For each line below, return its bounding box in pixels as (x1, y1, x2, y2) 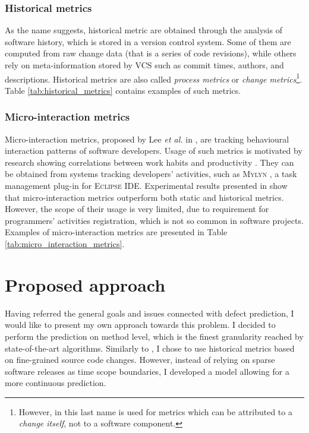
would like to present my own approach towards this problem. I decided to (5, 318, 276, 331)
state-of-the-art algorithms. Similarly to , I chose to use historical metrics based (5, 342, 295, 354)
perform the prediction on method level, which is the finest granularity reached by (5, 330, 304, 342)
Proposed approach (5, 272, 166, 296)
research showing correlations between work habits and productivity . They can (5, 156, 294, 168)
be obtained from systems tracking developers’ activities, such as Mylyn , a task (5, 167, 297, 180)
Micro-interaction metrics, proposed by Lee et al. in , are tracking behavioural (5, 132, 289, 145)
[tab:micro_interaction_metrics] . (5, 238, 125, 249)
